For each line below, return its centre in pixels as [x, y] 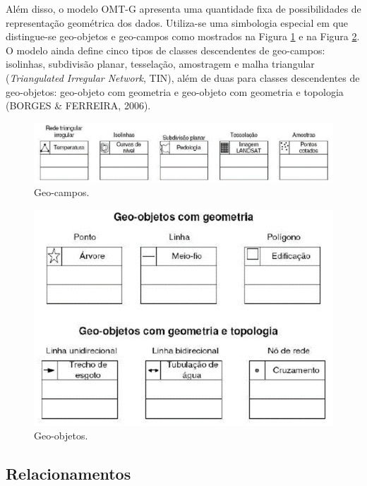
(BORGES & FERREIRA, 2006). [78, 105]
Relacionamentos [68, 474]
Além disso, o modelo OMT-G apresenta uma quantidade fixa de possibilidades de [183, 8]
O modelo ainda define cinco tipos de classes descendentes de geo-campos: [166, 50]
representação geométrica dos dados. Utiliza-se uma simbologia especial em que [177, 22]
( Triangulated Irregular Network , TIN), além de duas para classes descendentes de [183, 77]
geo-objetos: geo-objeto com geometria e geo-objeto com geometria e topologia [175, 91]
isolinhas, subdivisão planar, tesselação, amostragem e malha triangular [160, 64]
